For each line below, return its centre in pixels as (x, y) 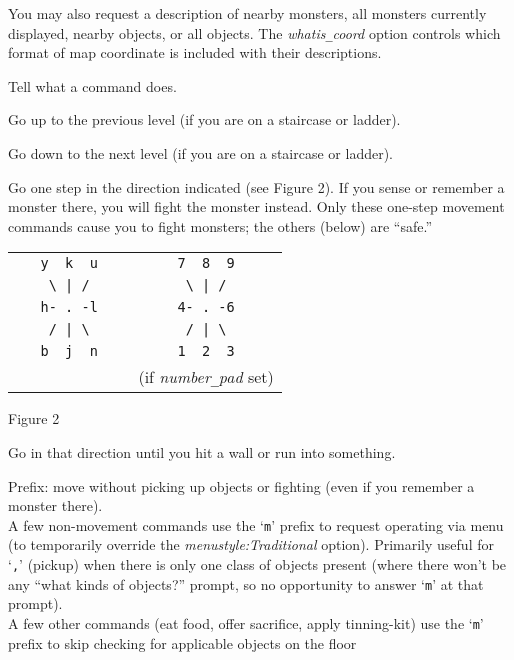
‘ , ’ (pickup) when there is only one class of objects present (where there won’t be (257, 564)
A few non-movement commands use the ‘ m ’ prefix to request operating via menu (256, 524)
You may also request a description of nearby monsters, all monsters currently (247, 13)
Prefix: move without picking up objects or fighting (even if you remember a (241, 485)
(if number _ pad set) (206, 377)
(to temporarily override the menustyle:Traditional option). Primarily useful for (251, 544)
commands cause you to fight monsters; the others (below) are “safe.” (220, 225)
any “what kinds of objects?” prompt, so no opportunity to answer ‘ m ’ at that (246, 583)
